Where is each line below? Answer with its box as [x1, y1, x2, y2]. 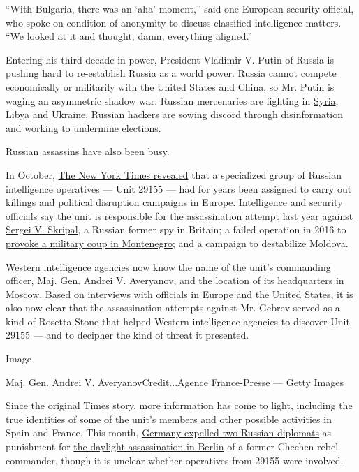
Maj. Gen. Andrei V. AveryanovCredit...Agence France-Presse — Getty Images [6, 374, 344, 389]
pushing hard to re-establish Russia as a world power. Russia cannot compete [6, 66, 337, 80]
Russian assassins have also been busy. [6, 144, 170, 158]
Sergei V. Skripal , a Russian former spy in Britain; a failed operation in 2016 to [6, 222, 346, 237]
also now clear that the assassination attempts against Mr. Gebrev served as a [6, 300, 340, 315]
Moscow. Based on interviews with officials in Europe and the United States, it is [6, 286, 353, 301]
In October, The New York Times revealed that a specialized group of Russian [6, 167, 342, 182]
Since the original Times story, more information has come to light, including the [6, 398, 353, 413]
